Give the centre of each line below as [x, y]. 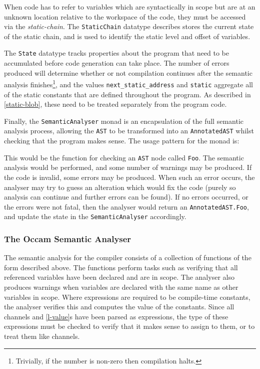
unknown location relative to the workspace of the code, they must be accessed [125, 16]
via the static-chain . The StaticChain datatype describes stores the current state [129, 26]
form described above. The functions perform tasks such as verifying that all [121, 267]
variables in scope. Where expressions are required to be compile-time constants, [127, 297]
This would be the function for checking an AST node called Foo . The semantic [124, 157]
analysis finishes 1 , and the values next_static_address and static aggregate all [128, 83]
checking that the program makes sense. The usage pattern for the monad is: [122, 141]
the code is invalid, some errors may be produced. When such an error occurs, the [129, 177]
